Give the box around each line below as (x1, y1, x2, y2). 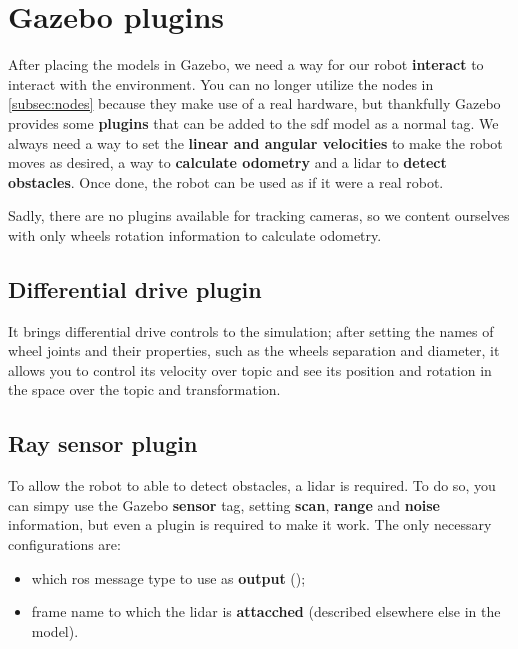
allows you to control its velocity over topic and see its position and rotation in (8, 359, 492, 380)
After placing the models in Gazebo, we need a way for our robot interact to (8, 54, 484, 75)
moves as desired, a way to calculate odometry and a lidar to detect (8, 152, 447, 173)
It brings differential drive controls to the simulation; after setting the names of (8, 320, 494, 341)
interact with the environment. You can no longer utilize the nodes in (8, 73, 434, 94)
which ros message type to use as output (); (31, 567, 306, 588)
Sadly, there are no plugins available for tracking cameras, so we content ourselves (8, 205, 510, 226)
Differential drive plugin (8, 273, 262, 304)
